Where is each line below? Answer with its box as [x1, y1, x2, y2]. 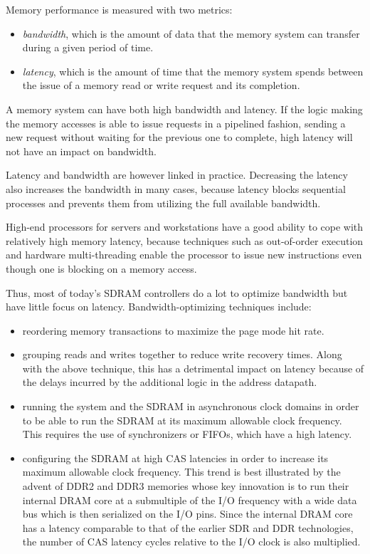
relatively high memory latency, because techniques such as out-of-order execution [6, 233, 364, 248]
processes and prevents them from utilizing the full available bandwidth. [6, 195, 321, 210]
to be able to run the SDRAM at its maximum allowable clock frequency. [22, 412, 342, 427]
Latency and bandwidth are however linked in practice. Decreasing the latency [6, 167, 348, 182]
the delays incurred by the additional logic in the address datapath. [22, 375, 317, 390]
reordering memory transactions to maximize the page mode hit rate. [22, 323, 324, 338]
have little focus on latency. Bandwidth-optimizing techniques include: [6, 299, 312, 314]
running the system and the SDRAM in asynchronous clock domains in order [22, 399, 359, 414]
